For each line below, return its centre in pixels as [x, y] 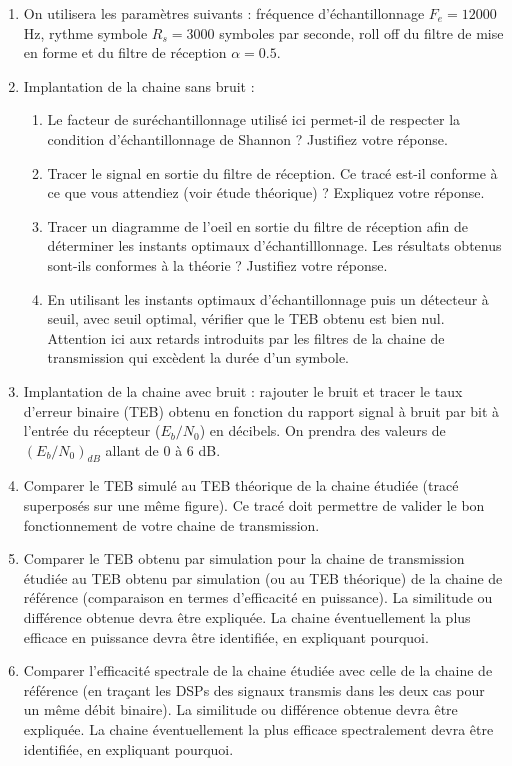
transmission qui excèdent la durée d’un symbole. [198, 357]
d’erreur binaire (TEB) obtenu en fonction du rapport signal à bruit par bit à [261, 410]
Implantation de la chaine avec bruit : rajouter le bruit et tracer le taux [243, 390]
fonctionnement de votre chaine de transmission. [171, 524]
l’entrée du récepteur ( [92, 430]
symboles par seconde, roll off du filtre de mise [361, 32]
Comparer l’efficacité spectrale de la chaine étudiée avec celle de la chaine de [258, 670]
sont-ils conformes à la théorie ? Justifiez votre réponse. [217, 264]
